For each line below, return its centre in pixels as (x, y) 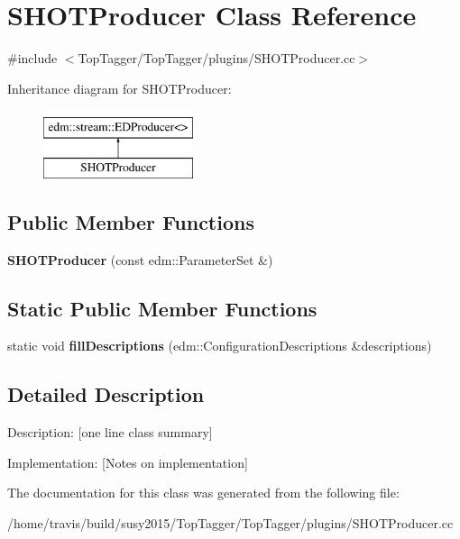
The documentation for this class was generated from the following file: (203, 493)
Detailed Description (106, 394)
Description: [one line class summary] (110, 432)
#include (32, 58)
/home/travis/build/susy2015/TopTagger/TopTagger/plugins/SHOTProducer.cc (230, 523)
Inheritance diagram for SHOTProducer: (120, 88)
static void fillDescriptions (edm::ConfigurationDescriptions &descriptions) (220, 346)
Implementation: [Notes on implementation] (128, 462)
